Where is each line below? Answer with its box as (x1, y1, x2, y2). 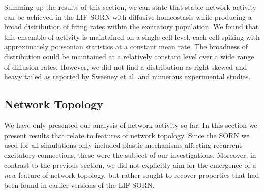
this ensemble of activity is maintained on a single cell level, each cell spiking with (4, 31, 260, 42)
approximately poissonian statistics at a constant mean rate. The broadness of (4, 41, 248, 52)
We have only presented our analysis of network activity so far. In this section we (4, 119, 257, 130)
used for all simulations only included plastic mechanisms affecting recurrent (4, 140, 242, 150)
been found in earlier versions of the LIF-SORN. (4, 179, 155, 190)
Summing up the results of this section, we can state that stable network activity (4, 2, 256, 12)
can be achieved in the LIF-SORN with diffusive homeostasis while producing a (4, 11, 252, 22)
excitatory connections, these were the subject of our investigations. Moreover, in (4, 149, 256, 160)
